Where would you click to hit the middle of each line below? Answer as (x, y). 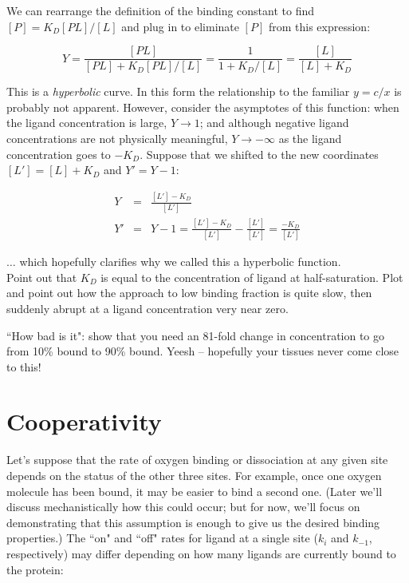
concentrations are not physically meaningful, (117, 139)
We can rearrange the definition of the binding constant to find (161, 10)
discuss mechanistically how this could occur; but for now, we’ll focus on (183, 507)
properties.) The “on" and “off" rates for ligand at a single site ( (162, 538)
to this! (24, 366)
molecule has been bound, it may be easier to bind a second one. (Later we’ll (195, 491)
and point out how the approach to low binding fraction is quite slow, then (189, 293)
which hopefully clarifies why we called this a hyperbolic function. (180, 262)
